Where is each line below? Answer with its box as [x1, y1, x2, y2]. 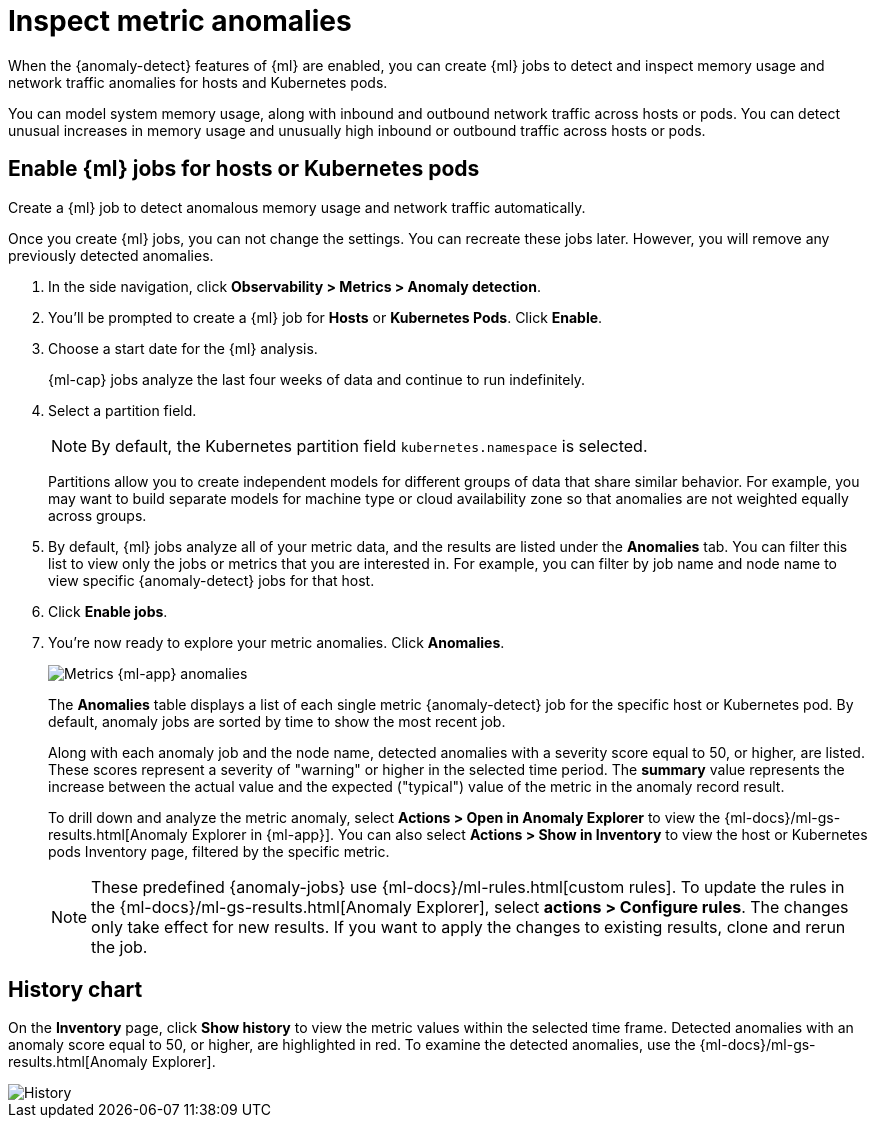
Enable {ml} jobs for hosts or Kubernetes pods [8, 156, 480, 182]
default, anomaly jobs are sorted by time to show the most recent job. [48, 712, 506, 730]
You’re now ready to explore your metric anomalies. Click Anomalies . [48, 633, 505, 651]
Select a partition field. [48, 401, 197, 419]
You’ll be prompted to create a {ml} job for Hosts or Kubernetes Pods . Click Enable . [48, 308, 603, 326]
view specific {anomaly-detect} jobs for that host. [48, 571, 375, 589]
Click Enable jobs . [48, 602, 168, 620]
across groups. [48, 506, 147, 524]
